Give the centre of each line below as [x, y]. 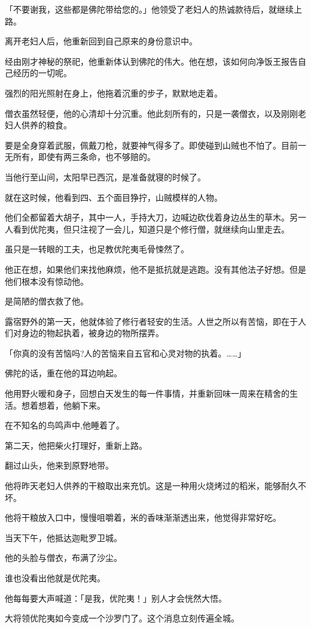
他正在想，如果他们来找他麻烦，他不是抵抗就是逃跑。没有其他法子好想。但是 [155, 269]
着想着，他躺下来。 [67, 405]
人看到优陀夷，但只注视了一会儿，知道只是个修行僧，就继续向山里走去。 [147, 229]
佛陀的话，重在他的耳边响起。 [63, 373]
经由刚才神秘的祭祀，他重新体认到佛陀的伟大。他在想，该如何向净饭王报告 [151, 61]
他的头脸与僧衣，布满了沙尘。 [63, 558]
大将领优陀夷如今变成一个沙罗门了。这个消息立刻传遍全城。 [122, 618]
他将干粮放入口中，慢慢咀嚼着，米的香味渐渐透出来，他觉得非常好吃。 [143, 517]
